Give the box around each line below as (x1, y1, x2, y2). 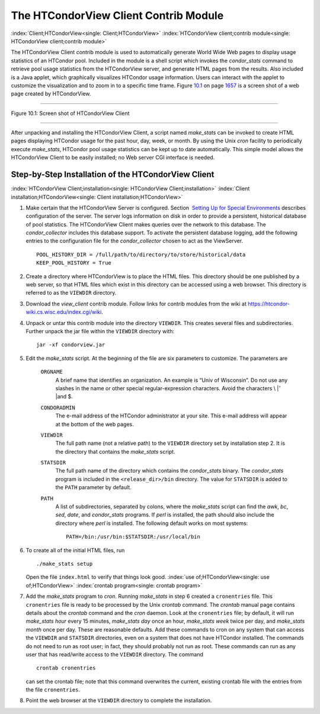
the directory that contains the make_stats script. (55, 448, 175, 455)
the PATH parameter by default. (55, 484, 132, 491)
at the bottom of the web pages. (55, 420, 135, 428)
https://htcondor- (248, 300, 290, 307)
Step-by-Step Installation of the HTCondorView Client (11, 170, 215, 180)
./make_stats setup (36, 560, 93, 567)
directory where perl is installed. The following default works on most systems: (55, 519, 248, 527)
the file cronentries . (25, 686, 80, 693)
